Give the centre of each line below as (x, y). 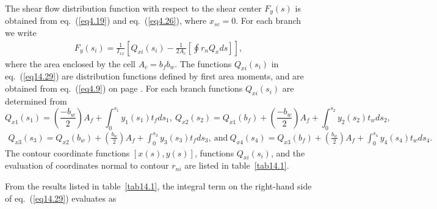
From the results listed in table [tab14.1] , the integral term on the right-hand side (158, 185)
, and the (288, 152)
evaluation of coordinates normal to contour (87, 165)
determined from (36, 101)
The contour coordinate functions (67, 152)
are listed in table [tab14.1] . (237, 165)
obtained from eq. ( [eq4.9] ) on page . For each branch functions (124, 88)
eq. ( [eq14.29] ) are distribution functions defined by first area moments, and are (154, 76)
